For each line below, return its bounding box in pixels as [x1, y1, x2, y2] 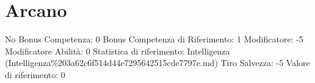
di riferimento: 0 [5, 68, 65, 81]
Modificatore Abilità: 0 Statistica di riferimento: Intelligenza [5, 44, 230, 57]
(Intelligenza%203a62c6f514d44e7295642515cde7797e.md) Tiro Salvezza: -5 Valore [5, 56, 310, 69]
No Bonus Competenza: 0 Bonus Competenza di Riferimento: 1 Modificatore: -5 [5, 33, 303, 45]
